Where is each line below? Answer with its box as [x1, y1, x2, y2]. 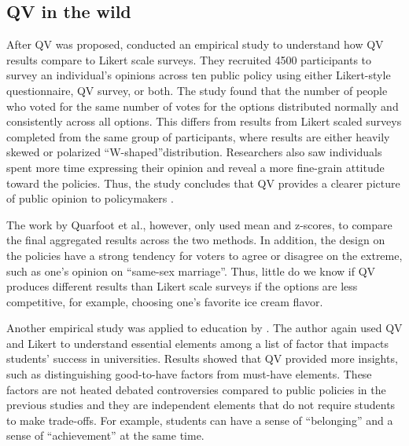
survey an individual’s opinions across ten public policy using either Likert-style [6, 67, 391, 83]
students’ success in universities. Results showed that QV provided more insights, [6, 350, 398, 367]
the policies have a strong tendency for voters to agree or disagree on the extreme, [6, 247, 403, 263]
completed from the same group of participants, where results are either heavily [6, 128, 390, 144]
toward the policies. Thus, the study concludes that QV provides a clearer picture [6, 174, 400, 191]
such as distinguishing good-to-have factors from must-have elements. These [6, 366, 372, 382]
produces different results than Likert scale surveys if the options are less [6, 278, 358, 294]
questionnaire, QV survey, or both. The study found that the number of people [6, 82, 388, 98]
